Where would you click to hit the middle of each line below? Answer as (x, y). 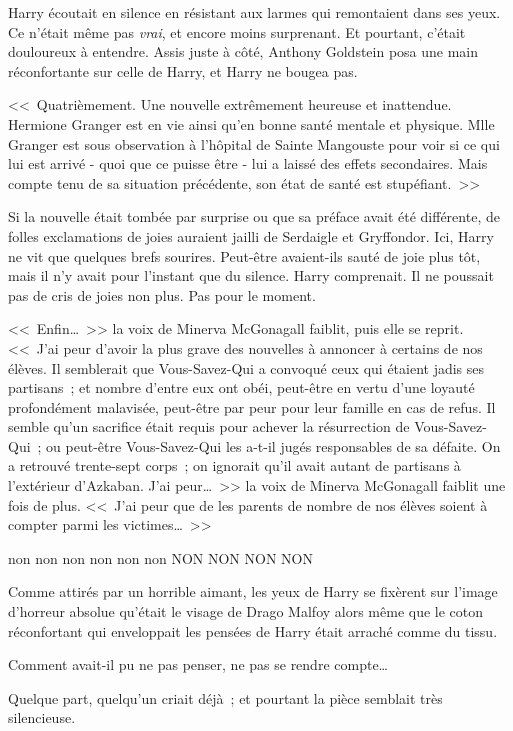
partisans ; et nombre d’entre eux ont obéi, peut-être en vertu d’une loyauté (241, 387)
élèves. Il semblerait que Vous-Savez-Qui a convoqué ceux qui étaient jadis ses (246, 367)
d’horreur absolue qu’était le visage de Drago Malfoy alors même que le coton (246, 611)
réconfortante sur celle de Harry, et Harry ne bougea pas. (183, 70)
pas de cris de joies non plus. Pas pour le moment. (162, 294)
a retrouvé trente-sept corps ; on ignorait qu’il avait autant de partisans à (234, 465)
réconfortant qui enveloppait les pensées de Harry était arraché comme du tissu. (253, 630)
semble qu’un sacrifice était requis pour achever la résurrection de (209, 426)
